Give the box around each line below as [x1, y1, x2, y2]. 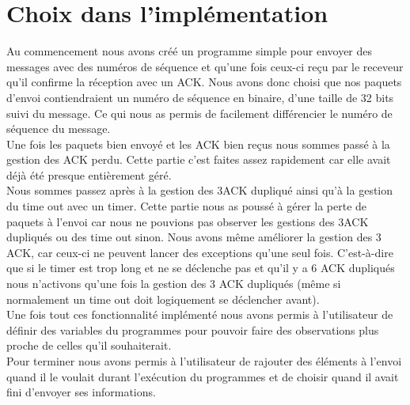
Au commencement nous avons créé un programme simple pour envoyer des [6, 43, 373, 59]
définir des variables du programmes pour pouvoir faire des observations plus [6, 321, 379, 338]
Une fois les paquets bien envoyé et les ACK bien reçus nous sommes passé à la [6, 135, 390, 152]
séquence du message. [6, 120, 111, 137]
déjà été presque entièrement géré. [6, 166, 172, 183]
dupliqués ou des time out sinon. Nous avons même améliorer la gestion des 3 [6, 229, 382, 245]
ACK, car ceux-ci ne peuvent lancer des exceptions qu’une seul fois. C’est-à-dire [6, 244, 393, 260]
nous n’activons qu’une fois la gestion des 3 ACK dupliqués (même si [6, 275, 341, 292]
